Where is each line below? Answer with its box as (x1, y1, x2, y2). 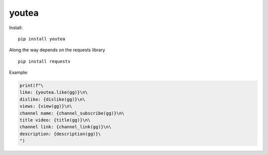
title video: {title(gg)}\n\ (19, 117, 91, 123)
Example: (9, 70, 28, 76)
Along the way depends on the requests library (9, 47, 105, 53)
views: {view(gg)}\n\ (19, 104, 72, 109)
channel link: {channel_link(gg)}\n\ (19, 124, 112, 130)
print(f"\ (19, 83, 44, 88)
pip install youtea (18, 36, 66, 41)
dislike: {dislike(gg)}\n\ (19, 96, 85, 102)
